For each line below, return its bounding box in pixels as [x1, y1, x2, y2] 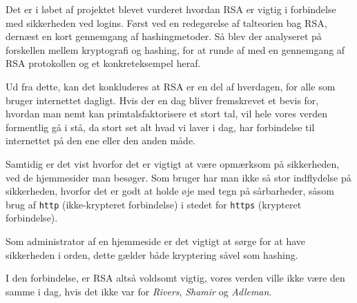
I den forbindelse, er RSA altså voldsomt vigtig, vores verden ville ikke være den [6, 271, 345, 285]
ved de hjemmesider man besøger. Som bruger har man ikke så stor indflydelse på [6, 170, 351, 184]
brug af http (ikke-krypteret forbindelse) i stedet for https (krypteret [6, 197, 302, 211]
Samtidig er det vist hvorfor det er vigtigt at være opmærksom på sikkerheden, [6, 156, 340, 170]
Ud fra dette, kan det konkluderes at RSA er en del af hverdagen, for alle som [6, 79, 336, 93]
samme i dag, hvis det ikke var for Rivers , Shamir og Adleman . [6, 284, 272, 298]
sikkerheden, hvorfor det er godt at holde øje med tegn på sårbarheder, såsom [6, 184, 334, 198]
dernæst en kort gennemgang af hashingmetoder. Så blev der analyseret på [6, 29, 322, 43]
